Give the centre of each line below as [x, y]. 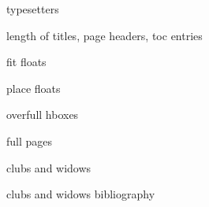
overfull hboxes [43, 115]
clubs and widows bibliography [81, 194]
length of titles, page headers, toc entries [104, 35]
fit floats [26, 62]
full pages [30, 140]
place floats [34, 88]
